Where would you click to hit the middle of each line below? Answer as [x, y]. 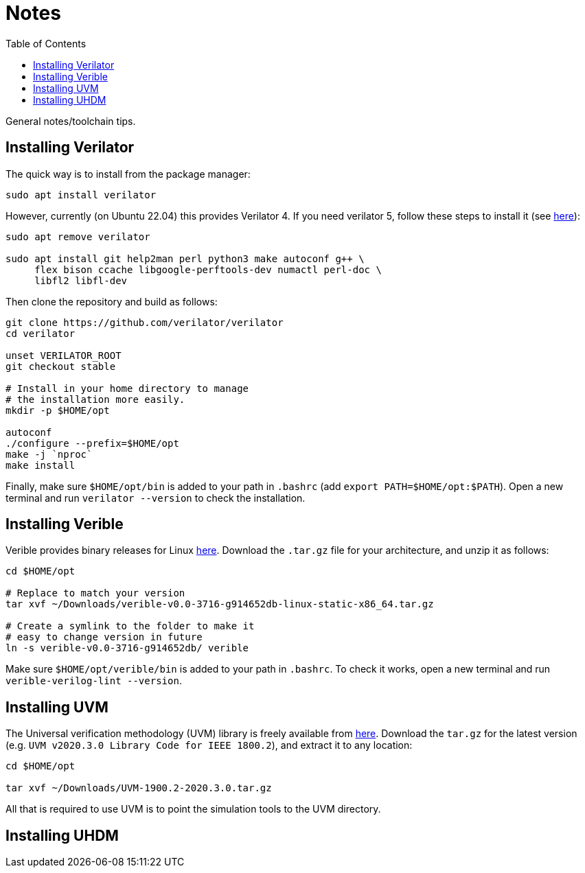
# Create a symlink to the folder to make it [130, 626]
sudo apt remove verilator [78, 236]
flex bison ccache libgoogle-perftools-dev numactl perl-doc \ [208, 269]
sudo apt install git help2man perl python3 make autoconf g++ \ [185, 258]
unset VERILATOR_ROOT [64, 355]
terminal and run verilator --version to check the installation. [156, 498]
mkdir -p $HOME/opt [58, 410]
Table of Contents [46, 43]
